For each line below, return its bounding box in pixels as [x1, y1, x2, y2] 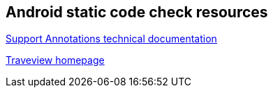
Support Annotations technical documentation [6, 33, 217, 45]
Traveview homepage [6, 54, 105, 67]
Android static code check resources [6, 3, 268, 21]
